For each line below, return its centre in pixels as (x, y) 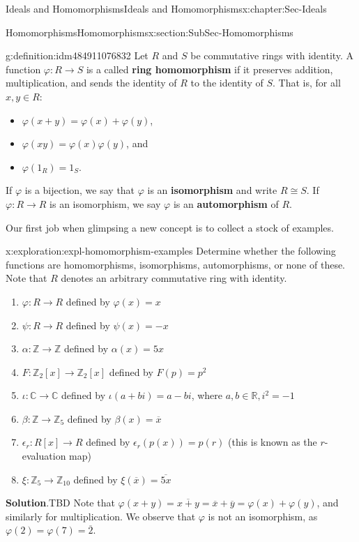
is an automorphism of (226, 203)
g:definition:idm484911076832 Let (77, 55)
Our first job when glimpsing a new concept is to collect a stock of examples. (170, 227)
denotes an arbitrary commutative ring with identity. (174, 278)
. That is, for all (307, 83)
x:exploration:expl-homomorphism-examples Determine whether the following (171, 251)
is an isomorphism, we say (105, 203)
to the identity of (227, 83)
